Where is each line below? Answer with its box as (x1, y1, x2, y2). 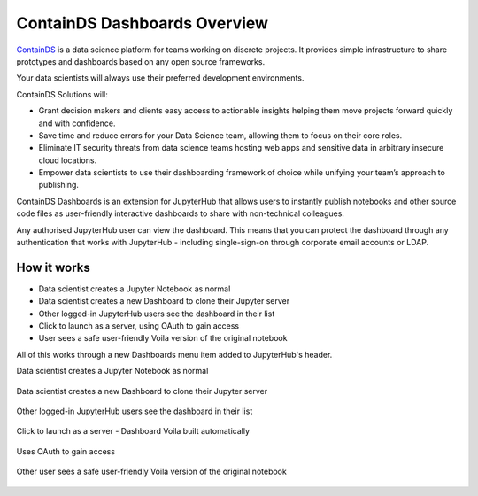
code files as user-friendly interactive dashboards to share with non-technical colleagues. (16, 208, 345, 219)
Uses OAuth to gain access (16, 446, 115, 456)
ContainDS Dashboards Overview (16, 13, 269, 33)
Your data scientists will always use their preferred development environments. (16, 73, 305, 83)
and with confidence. (38, 118, 116, 128)
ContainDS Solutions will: (16, 89, 108, 99)
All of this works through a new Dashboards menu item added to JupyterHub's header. (16, 349, 333, 360)
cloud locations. (38, 155, 97, 166)
